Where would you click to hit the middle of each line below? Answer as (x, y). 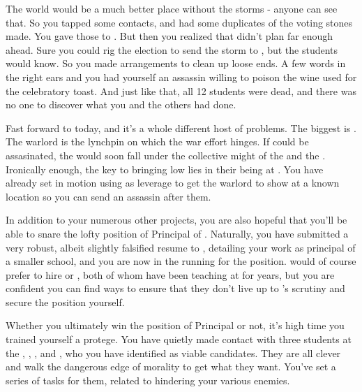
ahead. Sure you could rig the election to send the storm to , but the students (172, 49)
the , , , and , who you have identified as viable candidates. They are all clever (173, 353)
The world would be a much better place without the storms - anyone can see (172, 8)
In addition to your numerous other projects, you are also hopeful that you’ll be (176, 220)
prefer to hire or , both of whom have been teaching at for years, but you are (170, 274)
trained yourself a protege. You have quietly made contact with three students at (179, 339)
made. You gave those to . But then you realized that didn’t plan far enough (169, 36)
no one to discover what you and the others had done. (121, 104)
